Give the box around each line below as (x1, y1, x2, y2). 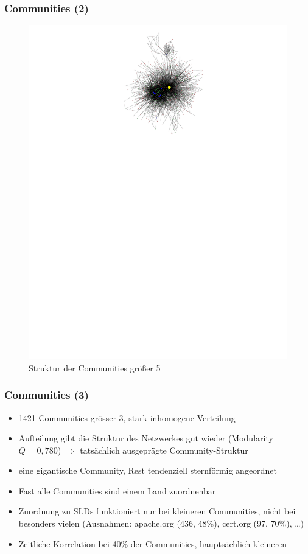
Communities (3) (4, 387, 89, 402)
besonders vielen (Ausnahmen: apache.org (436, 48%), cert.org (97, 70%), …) (18, 517, 304, 530)
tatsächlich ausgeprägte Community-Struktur (80, 443, 248, 456)
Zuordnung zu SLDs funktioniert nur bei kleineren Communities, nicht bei (18, 505, 296, 517)
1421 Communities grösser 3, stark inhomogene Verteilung (18, 411, 236, 424)
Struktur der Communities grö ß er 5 (29, 361, 161, 374)
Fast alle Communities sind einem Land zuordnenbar (18, 484, 216, 497)
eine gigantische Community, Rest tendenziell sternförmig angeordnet (18, 464, 277, 477)
